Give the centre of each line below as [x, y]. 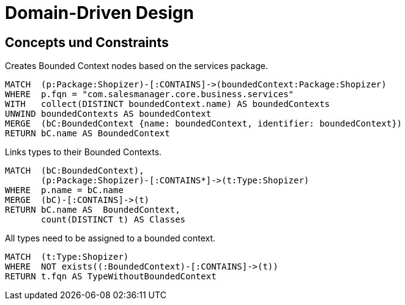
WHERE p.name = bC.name [64, 190]
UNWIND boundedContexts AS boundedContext [108, 114]
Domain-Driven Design [99, 13]
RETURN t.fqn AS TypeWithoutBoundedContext [111, 277]
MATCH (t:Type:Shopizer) [67, 257]
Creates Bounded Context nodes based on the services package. [136, 66]
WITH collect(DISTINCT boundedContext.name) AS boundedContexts [168, 104]
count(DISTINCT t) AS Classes [113, 220]
